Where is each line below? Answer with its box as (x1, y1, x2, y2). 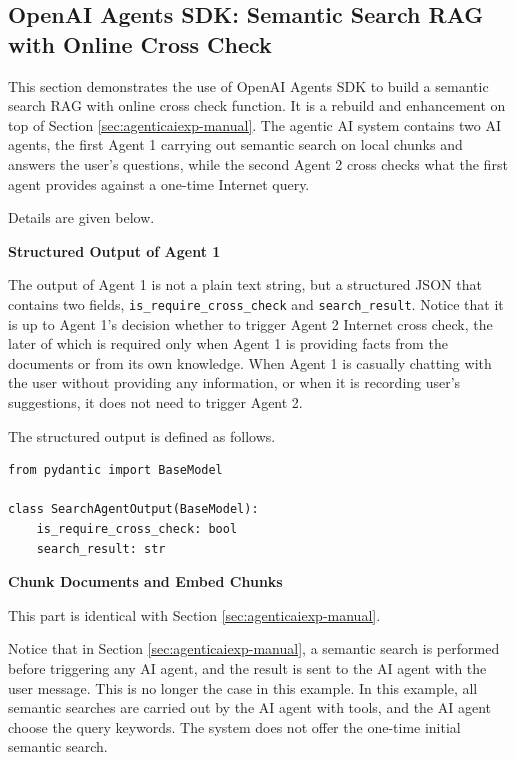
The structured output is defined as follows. (8, 425, 276, 446)
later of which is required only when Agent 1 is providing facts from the (8, 333, 448, 354)
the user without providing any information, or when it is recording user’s (8, 372, 461, 393)
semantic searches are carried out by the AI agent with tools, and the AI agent (8, 697, 492, 718)
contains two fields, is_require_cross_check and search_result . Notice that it (8, 293, 504, 314)
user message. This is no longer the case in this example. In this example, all (8, 677, 478, 698)
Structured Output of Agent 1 (8, 240, 221, 261)
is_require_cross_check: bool (36, 521, 238, 536)
